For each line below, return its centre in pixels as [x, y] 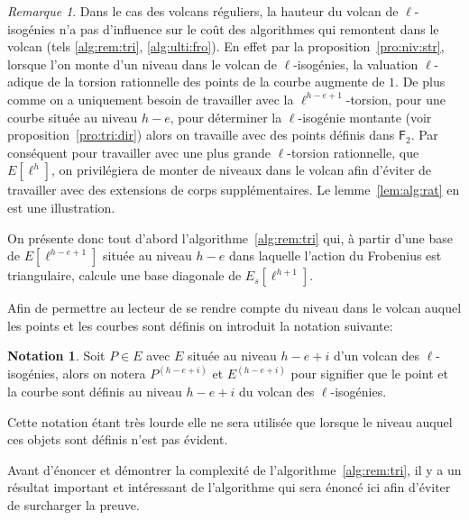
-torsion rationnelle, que [353, 152]
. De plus [420, 82]
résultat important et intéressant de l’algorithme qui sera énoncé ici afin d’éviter [229, 487]
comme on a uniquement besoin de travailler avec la [151, 99]
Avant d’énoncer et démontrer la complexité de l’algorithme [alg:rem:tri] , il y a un [234, 469]
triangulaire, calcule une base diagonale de [124, 275]
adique [26, 82]
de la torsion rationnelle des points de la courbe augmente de [216, 82]
